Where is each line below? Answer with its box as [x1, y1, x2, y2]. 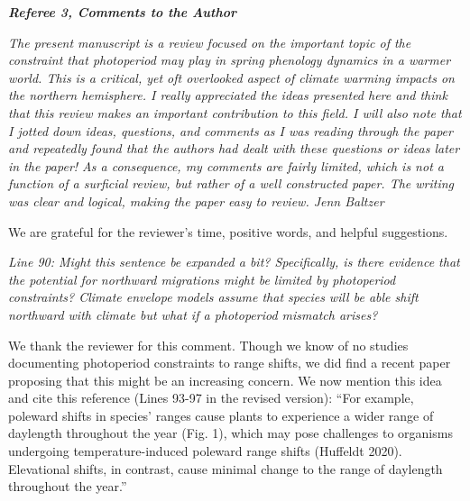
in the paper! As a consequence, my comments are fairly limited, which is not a [8, 156, 444, 175]
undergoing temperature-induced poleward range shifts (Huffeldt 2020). [8, 442, 402, 460]
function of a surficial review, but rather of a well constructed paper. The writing [8, 174, 455, 193]
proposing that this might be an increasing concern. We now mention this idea [8, 370, 442, 389]
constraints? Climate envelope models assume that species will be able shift [8, 287, 419, 306]
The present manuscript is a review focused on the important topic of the [8, 32, 411, 51]
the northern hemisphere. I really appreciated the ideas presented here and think [8, 86, 447, 105]
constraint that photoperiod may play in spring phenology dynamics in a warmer [8, 50, 451, 69]
